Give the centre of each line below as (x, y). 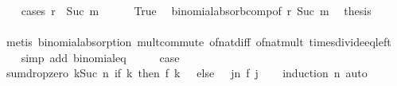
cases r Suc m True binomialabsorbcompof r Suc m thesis (196, 10)
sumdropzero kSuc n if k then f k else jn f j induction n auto (187, 73)
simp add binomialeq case (100, 57)
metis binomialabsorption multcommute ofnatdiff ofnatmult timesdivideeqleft (198, 42)
